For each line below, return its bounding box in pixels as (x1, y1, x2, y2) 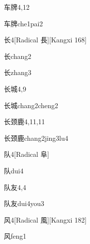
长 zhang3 (4, 67, 31, 77)
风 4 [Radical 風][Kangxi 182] (4, 214, 87, 225)
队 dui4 (4, 165, 24, 175)
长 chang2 (4, 51, 31, 61)
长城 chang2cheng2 (4, 100, 58, 110)
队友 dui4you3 (4, 198, 45, 208)
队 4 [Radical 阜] (4, 149, 49, 159)
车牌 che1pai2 (4, 18, 43, 28)
